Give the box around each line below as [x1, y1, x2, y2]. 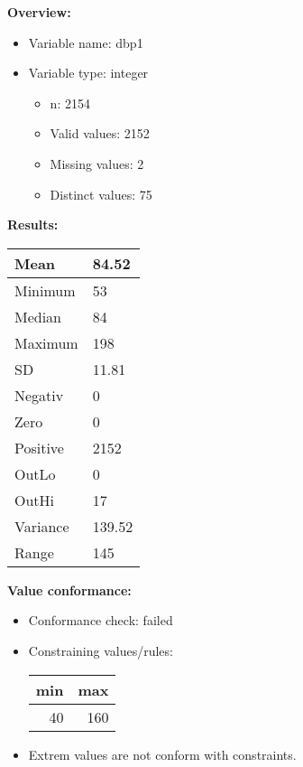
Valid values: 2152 [50, 124, 150, 143]
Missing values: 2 [50, 154, 144, 173]
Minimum [14, 279, 76, 301]
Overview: [7, 3, 71, 21]
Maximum [14, 332, 78, 353]
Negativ [14, 384, 64, 406]
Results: [7, 215, 59, 234]
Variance [14, 515, 69, 537]
